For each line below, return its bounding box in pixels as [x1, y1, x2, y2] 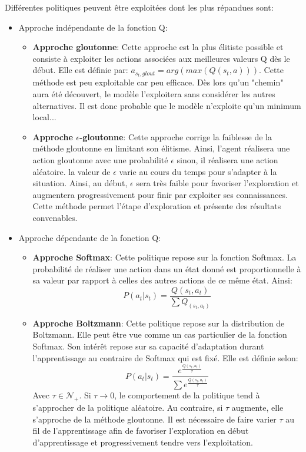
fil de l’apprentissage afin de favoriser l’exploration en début [32, 424, 249, 437]
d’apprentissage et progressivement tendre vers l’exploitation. [32, 435, 253, 448]
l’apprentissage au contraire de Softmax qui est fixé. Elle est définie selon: [32, 351, 298, 364]
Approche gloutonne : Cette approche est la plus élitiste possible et [32, 41, 284, 53]
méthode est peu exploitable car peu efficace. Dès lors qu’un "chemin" [32, 76, 284, 88]
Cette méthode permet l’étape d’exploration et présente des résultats [32, 200, 281, 212]
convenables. [32, 212, 78, 223]
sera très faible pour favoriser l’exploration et [136, 177, 299, 189]
